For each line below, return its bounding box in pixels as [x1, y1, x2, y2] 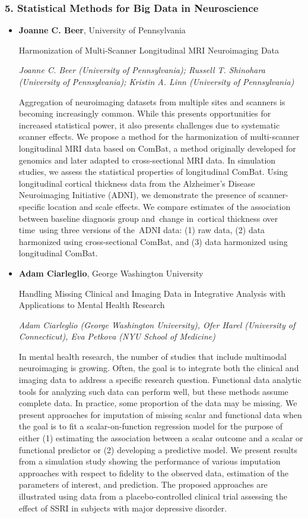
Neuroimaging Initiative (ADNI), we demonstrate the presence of [18, 189, 256, 201]
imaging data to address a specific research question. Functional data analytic [18, 373, 301, 386]
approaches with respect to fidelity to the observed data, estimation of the [18, 466, 289, 479]
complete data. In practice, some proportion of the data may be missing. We [18, 397, 297, 409]
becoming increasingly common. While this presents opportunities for [18, 107, 271, 120]
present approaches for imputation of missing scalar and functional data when [18, 408, 302, 420]
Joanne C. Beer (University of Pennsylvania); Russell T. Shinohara [18, 64, 265, 76]
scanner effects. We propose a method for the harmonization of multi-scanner [18, 130, 300, 143]
